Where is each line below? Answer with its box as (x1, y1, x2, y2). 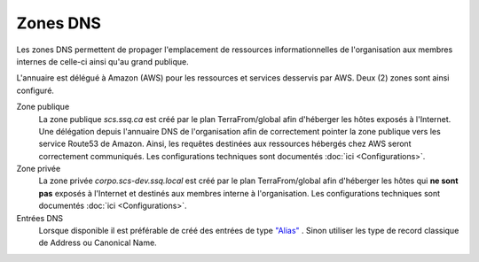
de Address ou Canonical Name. (38, 237, 157, 248)
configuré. (16, 85, 55, 96)
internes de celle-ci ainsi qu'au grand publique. (16, 56, 190, 66)
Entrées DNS (16, 212, 64, 223)
